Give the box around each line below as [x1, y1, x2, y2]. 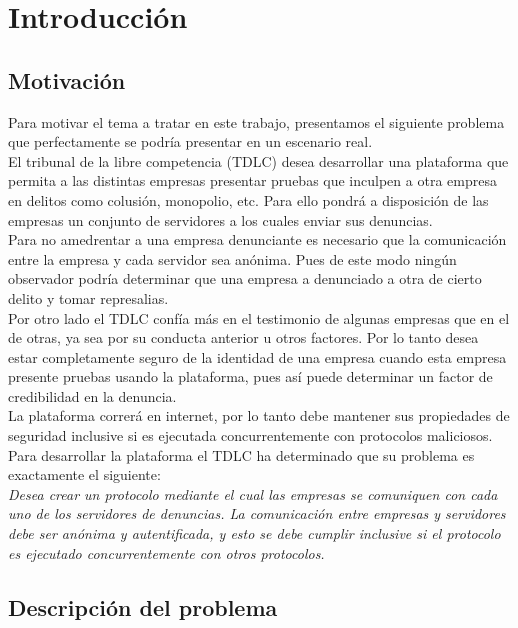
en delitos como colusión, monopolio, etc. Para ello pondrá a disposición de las [8, 189, 489, 210]
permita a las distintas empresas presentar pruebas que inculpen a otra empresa [8, 170, 497, 191]
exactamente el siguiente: [8, 464, 161, 485]
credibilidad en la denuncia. [8, 385, 177, 406]
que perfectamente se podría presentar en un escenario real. [8, 131, 373, 152]
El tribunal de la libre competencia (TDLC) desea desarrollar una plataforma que [8, 150, 509, 171]
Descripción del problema [8, 591, 278, 622]
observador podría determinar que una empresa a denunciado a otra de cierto [8, 268, 482, 289]
